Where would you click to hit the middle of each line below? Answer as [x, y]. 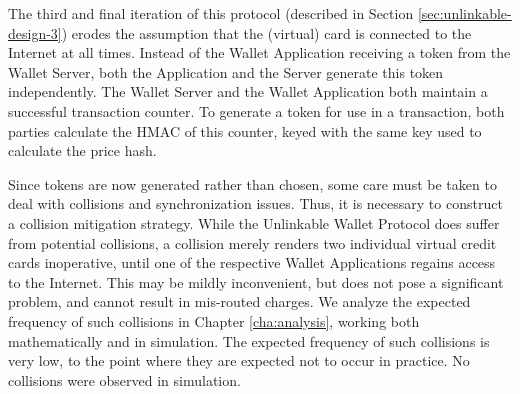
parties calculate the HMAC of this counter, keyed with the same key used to [245, 130]
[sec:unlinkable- [464, 13]
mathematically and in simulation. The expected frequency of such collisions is [249, 340]
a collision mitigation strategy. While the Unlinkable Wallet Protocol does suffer [254, 222]
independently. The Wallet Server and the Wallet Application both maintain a [248, 91]
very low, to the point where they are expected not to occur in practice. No [239, 360]
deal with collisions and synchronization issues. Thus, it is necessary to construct [255, 203]
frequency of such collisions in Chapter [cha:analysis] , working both [214, 320]
